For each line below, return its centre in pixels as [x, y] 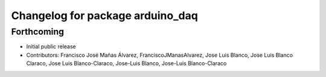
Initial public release [51, 47]
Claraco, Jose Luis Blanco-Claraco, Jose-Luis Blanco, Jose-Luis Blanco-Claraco [126, 63]
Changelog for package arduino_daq [105, 16]
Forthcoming [38, 32]
